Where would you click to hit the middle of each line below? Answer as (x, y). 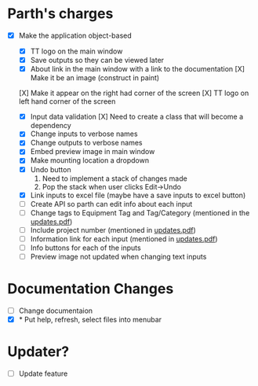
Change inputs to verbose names (84, 134)
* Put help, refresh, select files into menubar (90, 320)
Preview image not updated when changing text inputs (118, 256)
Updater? (38, 352)
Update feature (43, 373)
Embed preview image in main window (93, 152)
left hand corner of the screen (67, 101)
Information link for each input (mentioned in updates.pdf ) (124, 239)
